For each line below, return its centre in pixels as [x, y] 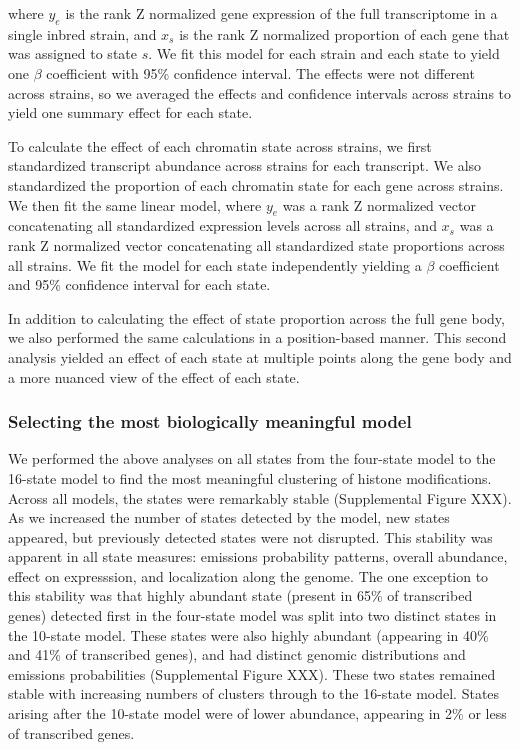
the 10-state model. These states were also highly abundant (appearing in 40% [248, 634]
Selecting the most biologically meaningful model [210, 421]
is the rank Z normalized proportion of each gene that [344, 33]
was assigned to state [72, 53]
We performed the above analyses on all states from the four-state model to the [252, 458]
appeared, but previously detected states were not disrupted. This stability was [250, 536]
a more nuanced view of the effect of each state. [154, 376]
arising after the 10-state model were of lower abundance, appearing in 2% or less [257, 713]
